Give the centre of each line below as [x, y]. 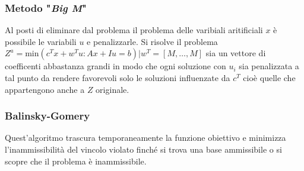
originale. [113, 89]
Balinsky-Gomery [47, 116]
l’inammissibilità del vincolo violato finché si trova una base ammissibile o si [143, 149]
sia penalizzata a [269, 66]
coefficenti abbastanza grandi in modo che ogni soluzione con [115, 66]
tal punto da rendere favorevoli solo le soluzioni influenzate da [118, 78]
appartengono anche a [45, 89]
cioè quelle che [269, 78]
